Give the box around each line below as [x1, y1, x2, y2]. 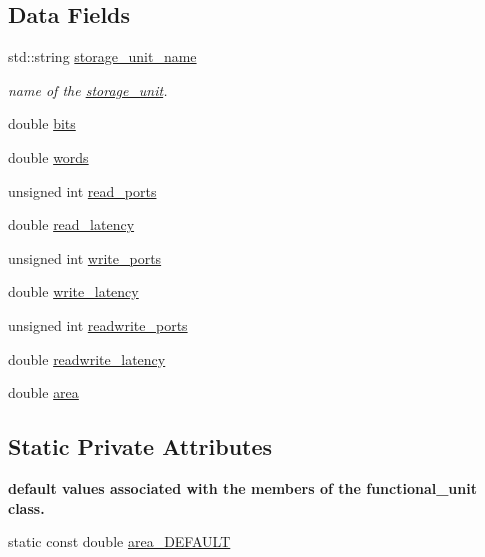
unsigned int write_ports [8, 247, 162, 268]
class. [8, 497, 45, 518]
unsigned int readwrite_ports [8, 314, 188, 335]
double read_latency [8, 214, 135, 235]
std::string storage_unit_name [8, 46, 197, 67]
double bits [8, 113, 76, 134]
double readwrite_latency [8, 348, 166, 369]
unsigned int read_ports [8, 180, 157, 201]
